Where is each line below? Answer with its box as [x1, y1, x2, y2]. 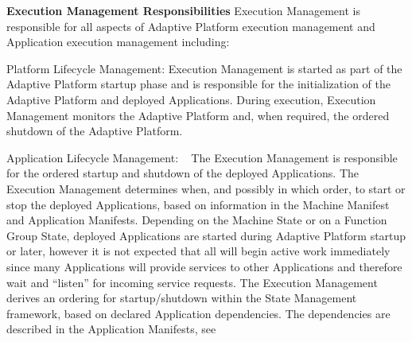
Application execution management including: [6, 33, 230, 50]
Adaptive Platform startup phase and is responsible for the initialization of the [6, 76, 391, 92]
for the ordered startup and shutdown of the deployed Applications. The [6, 165, 359, 181]
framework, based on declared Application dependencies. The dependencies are [6, 305, 391, 321]
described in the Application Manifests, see [6, 321, 216, 337]
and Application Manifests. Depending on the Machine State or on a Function [6, 212, 387, 228]
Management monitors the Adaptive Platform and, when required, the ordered [6, 107, 390, 123]
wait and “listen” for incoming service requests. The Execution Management [6, 274, 378, 290]
